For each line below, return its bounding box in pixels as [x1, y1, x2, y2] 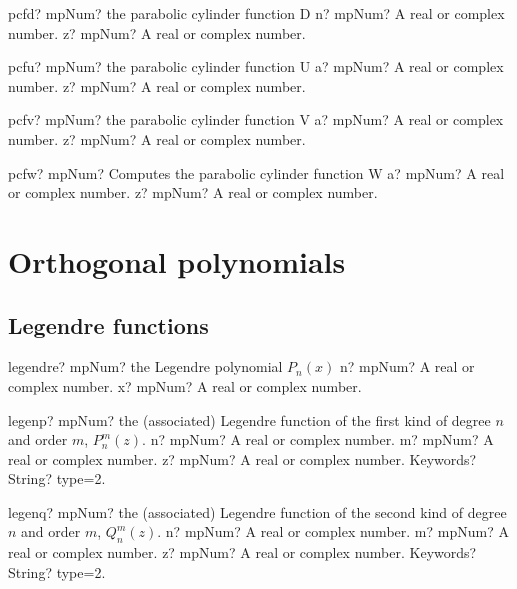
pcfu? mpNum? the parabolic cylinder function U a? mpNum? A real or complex [8, 56, 504, 77]
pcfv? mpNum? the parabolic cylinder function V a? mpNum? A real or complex [8, 109, 504, 130]
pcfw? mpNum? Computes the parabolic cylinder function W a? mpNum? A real [8, 162, 505, 183]
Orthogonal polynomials [8, 240, 346, 281]
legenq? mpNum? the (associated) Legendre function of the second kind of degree [8, 501, 507, 522]
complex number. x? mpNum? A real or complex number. [8, 375, 362, 396]
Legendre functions [8, 309, 209, 340]
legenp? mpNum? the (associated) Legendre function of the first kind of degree [8, 409, 491, 430]
